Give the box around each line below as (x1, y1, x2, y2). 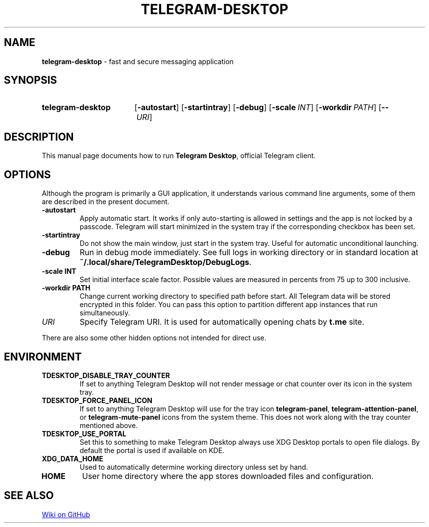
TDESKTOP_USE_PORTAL (42, 429, 127, 438)
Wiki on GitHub (42, 510, 90, 519)
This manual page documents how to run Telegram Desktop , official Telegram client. (42, 151, 316, 160)
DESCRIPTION (4, 130, 74, 143)
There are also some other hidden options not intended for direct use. (42, 334, 266, 342)
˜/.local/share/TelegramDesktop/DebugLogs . (79, 257, 252, 267)
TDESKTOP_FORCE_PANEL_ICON (42, 396, 153, 405)
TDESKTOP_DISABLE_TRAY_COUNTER (42, 371, 170, 380)
